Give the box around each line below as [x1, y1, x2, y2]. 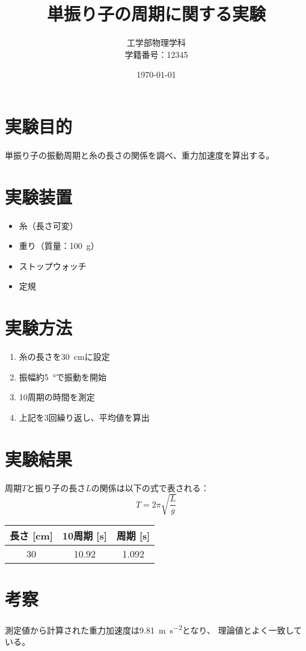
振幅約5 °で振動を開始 [19, 370, 107, 383]
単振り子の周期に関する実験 [46, 1, 266, 26]
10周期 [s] [62, 528, 107, 542]
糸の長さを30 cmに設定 [19, 350, 110, 363]
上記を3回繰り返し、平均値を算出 [19, 410, 150, 423]
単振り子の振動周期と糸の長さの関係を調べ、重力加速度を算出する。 [5, 148, 274, 161]
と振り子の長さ [26, 481, 86, 494]
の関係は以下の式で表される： [91, 481, 209, 494]
